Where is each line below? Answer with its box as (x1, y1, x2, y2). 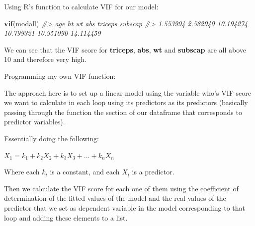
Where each (4, 167, 40, 177)
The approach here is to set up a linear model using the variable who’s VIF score (4, 87, 251, 98)
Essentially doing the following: (4, 133, 99, 143)
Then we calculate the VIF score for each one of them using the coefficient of (4, 183, 239, 193)
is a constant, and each (50, 167, 120, 177)
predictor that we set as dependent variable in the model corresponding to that (4, 202, 245, 213)
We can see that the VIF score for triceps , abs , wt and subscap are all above (4, 44, 247, 55)
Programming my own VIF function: (4, 70, 116, 81)
